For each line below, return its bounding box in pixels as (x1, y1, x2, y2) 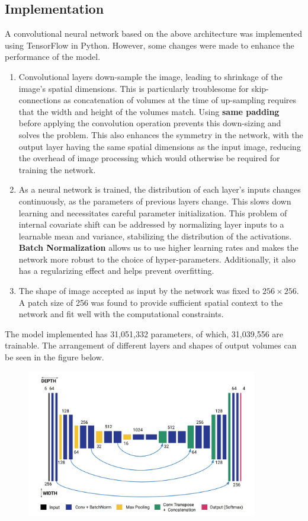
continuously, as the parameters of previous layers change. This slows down (18, 194, 291, 207)
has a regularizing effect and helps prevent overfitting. (18, 264, 214, 277)
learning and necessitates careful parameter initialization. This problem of (18, 206, 287, 219)
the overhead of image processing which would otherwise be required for (18, 152, 280, 164)
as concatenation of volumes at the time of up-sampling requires (63, 94, 297, 106)
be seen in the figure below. (5, 351, 104, 363)
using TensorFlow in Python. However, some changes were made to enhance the (5, 39, 294, 51)
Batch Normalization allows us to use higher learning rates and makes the (18, 241, 299, 254)
